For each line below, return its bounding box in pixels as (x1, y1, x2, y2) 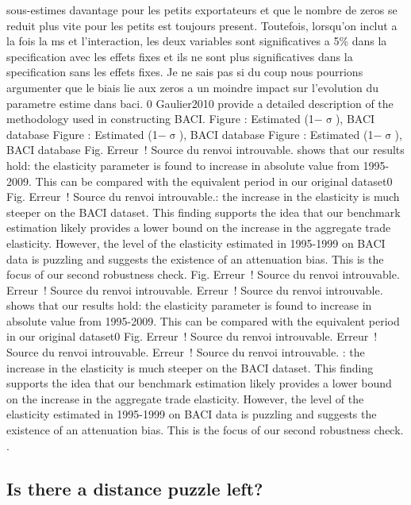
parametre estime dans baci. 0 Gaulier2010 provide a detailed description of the (6, 94, 394, 111)
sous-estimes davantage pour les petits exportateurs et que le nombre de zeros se (6, 2, 398, 17)
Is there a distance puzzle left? (6, 476, 263, 500)
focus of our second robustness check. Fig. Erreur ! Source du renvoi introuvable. (6, 266, 400, 283)
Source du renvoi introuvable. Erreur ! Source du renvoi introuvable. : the (6, 344, 365, 360)
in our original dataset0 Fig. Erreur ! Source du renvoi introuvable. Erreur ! (6, 328, 378, 345)
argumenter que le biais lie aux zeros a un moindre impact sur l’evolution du (6, 79, 379, 95)
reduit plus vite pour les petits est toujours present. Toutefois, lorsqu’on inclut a (6, 17, 398, 33)
